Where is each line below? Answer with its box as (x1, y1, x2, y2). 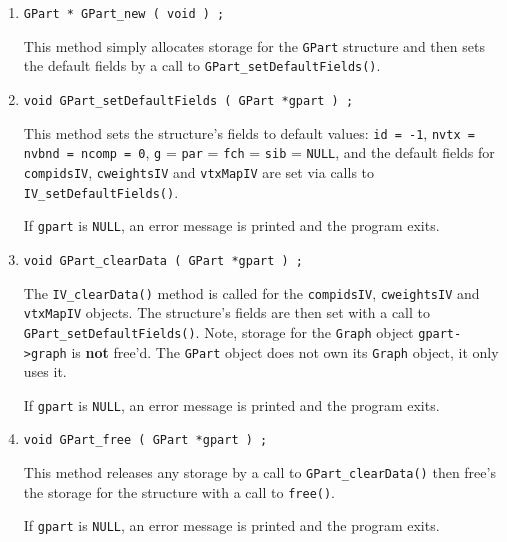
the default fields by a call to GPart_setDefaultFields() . (23, 55, 381, 76)
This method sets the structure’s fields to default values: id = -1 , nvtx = (23, 122, 475, 143)
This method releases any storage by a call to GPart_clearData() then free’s (23, 462, 496, 483)
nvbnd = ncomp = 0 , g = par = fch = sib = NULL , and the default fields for (23, 142, 495, 163)
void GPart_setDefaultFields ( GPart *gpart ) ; (23, 93, 354, 108)
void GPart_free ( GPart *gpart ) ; (23, 433, 268, 448)
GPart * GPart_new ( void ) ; (23, 7, 225, 21)
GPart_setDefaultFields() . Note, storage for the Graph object (23, 321, 414, 342)
